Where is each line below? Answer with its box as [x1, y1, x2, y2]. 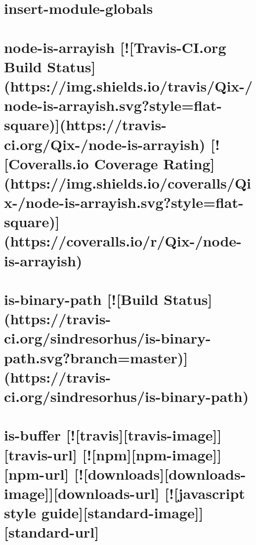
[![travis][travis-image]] [66, 425, 222, 445]
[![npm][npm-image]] [82, 444, 222, 464]
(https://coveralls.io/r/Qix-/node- [4, 231, 242, 251]
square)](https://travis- [4, 114, 167, 135]
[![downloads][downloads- [74, 463, 246, 484]
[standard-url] [4, 522, 99, 542]
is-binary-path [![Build [4, 289, 159, 309]
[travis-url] [4, 444, 77, 464]
